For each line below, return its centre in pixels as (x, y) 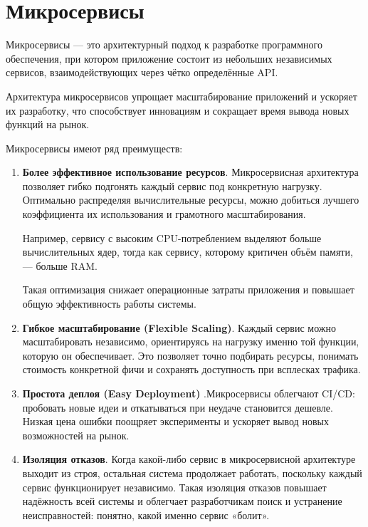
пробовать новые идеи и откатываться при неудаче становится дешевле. (178, 407)
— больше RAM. (60, 265)
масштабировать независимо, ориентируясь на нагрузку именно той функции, (191, 341)
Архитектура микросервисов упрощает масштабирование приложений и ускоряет (182, 96)
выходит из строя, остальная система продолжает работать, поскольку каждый (192, 473)
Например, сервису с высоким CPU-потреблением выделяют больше (172, 238)
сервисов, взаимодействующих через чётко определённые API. (142, 72)
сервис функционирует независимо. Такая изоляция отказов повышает (174, 487)
